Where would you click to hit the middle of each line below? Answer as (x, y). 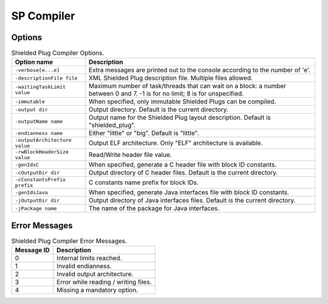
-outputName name (39, 121)
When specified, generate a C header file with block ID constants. (183, 165)
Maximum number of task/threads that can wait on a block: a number (187, 86)
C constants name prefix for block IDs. (143, 182)
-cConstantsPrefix (40, 180)
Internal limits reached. (89, 258)
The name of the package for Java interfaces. (154, 209)
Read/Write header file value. (130, 155)
